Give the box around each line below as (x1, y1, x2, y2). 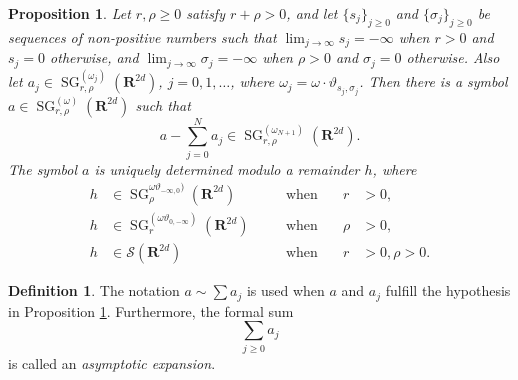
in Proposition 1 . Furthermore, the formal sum (8, 300, 294, 321)
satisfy (186, 3, 225, 23)
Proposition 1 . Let (8, 3, 131, 23)
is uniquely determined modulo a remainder (94, 158, 360, 179)
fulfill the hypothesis (385, 280, 511, 301)
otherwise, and (50, 47, 139, 68)
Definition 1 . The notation (8, 280, 180, 301)
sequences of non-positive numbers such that (8, 26, 277, 47)
